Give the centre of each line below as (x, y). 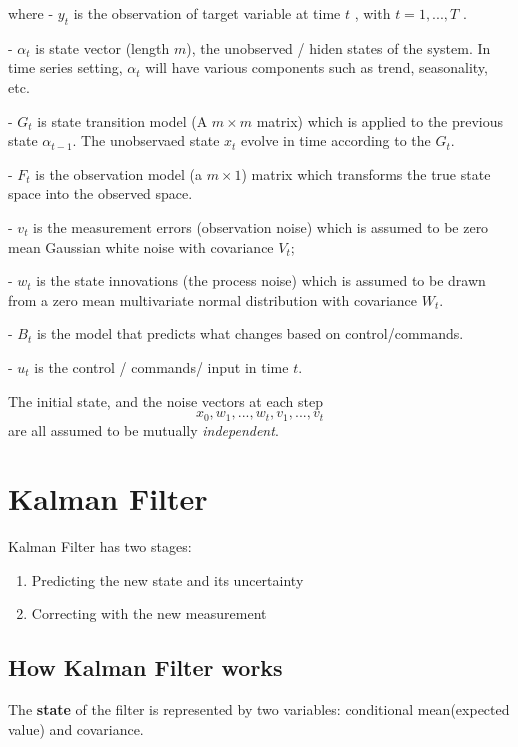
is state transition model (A (122, 120)
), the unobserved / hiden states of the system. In (338, 47)
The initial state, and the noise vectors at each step (165, 400)
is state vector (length (102, 47)
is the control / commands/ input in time (161, 366)
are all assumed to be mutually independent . (143, 429)
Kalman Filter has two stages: (100, 546)
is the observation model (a (118, 173)
